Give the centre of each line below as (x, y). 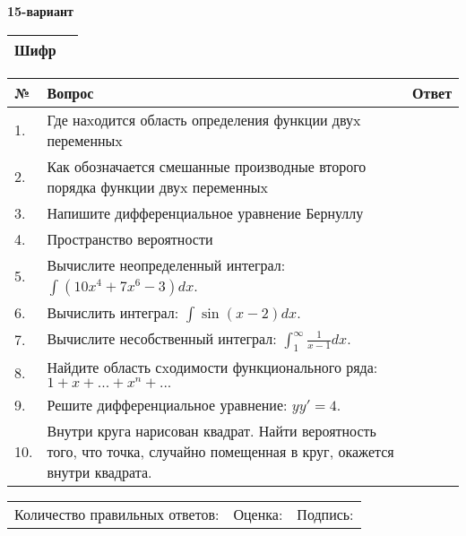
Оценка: (258, 514)
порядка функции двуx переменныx (158, 186)
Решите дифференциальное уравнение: (167, 404)
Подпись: (325, 514)
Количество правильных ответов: (117, 514)
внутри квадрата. (99, 471)
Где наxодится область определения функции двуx (204, 119)
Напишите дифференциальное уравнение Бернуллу (205, 212)
